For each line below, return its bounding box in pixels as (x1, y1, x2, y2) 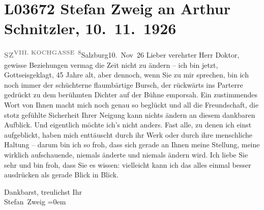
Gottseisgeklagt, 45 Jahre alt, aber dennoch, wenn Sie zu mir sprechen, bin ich (4, 69, 249, 80)
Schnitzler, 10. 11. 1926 (4, 18, 177, 39)
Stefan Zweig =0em (4, 196, 66, 207)
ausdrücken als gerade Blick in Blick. (4, 169, 119, 180)
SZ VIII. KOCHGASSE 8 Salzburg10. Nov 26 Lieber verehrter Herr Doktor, (4, 48, 240, 60)
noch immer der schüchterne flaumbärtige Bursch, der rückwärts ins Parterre (4, 79, 243, 90)
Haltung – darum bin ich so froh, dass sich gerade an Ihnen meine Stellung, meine (4, 139, 260, 150)
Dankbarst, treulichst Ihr (4, 186, 82, 197)
